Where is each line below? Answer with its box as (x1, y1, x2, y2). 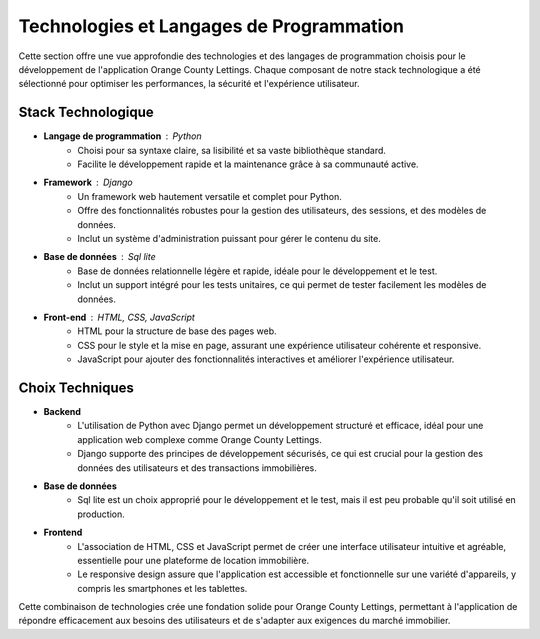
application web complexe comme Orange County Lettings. (77, 433, 322, 445)
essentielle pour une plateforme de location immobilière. (77, 554, 310, 566)
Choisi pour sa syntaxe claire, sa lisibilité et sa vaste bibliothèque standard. (77, 144, 387, 156)
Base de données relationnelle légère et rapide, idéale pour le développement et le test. (77, 265, 438, 277)
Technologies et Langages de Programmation (18, 15, 405, 37)
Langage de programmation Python (43, 130, 202, 142)
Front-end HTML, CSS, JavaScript (43, 311, 195, 323)
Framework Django (43, 176, 134, 189)
